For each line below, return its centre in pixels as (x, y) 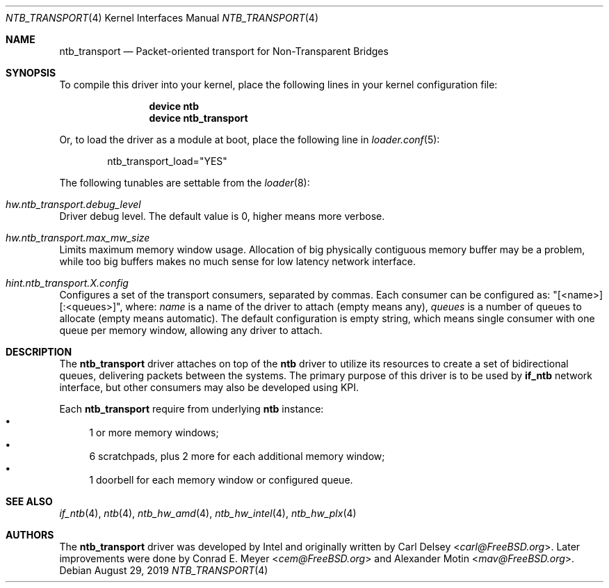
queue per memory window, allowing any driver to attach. (191, 330)
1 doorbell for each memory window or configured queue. (221, 480)
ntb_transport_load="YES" (167, 161)
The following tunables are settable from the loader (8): (185, 183)
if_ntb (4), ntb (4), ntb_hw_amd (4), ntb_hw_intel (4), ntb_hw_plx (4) (208, 513)
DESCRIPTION (39, 352)
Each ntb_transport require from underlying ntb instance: (192, 409)
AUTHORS (30, 535)
